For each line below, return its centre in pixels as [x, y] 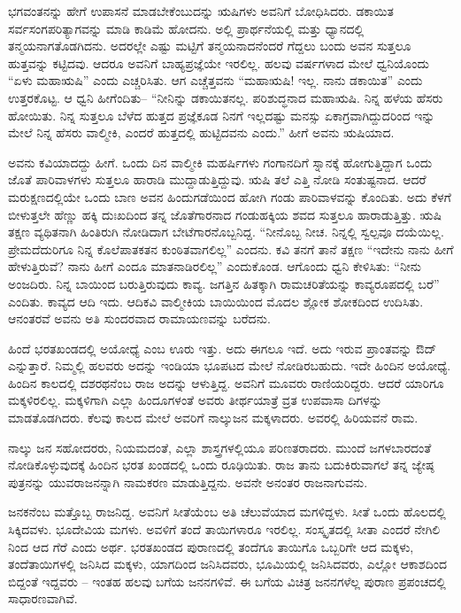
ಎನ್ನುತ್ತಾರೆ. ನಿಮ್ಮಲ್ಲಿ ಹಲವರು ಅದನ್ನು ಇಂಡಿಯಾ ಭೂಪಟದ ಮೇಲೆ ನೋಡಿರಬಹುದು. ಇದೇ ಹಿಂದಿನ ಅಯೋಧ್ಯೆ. [230, 365]
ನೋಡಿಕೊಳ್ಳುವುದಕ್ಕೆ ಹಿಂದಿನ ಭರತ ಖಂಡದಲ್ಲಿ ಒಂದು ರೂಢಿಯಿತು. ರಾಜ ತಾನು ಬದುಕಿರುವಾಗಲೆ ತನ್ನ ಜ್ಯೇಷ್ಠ [221, 465]
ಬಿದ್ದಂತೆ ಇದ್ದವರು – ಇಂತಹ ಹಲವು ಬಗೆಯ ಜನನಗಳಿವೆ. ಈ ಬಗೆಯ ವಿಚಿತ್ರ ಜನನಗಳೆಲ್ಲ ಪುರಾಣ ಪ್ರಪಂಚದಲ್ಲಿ [227, 581]
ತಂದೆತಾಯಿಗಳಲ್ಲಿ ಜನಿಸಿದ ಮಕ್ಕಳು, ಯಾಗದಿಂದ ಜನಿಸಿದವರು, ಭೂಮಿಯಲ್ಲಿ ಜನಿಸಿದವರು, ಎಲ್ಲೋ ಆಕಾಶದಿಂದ [228, 564]
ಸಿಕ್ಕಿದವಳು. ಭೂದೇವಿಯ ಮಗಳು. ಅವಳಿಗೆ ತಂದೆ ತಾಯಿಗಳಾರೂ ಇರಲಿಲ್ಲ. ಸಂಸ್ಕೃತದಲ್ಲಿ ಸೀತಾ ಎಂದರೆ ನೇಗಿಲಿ [224, 529]
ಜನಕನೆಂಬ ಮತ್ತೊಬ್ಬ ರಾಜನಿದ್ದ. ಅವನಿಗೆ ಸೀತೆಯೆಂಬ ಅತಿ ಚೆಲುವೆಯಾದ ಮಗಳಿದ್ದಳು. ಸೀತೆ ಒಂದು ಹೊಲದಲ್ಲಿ [227, 512]
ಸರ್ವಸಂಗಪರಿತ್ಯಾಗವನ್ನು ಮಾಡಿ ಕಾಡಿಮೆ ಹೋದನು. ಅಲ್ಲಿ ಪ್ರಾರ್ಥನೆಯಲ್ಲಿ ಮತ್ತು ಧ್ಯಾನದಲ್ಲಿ [186, 28]
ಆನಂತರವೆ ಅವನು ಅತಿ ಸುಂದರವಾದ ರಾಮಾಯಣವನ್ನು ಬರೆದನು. [139, 318]
